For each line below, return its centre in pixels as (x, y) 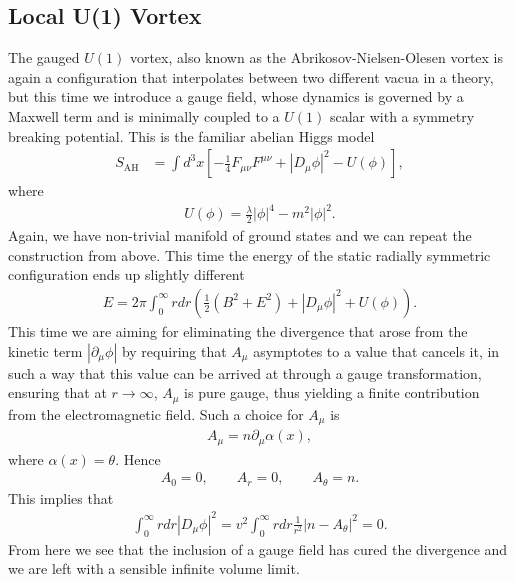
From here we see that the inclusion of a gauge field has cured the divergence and (258, 548)
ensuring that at (57, 392)
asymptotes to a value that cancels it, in (376, 350)
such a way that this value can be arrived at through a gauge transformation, (245, 372)
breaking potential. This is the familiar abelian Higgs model (191, 135)
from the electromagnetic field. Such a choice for (156, 413)
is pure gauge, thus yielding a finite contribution (332, 392)
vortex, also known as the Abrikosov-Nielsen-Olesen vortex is (316, 57)
